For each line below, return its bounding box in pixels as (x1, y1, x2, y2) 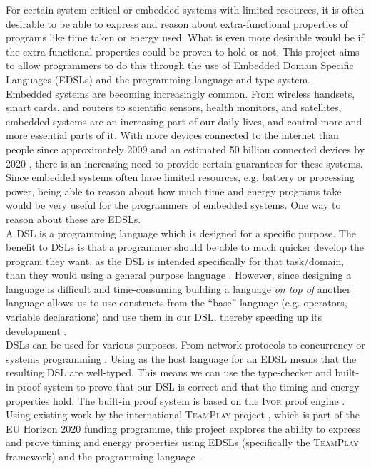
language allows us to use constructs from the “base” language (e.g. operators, (6, 295, 347, 310)
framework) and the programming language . (6, 449, 202, 463)
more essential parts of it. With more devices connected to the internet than (6, 128, 339, 143)
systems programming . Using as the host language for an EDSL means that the (6, 351, 357, 366)
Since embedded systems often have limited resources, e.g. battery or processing (6, 170, 355, 185)
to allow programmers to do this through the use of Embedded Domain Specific (6, 58, 354, 73)
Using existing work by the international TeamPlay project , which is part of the (6, 407, 360, 422)
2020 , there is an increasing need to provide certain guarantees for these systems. (6, 155, 363, 170)
